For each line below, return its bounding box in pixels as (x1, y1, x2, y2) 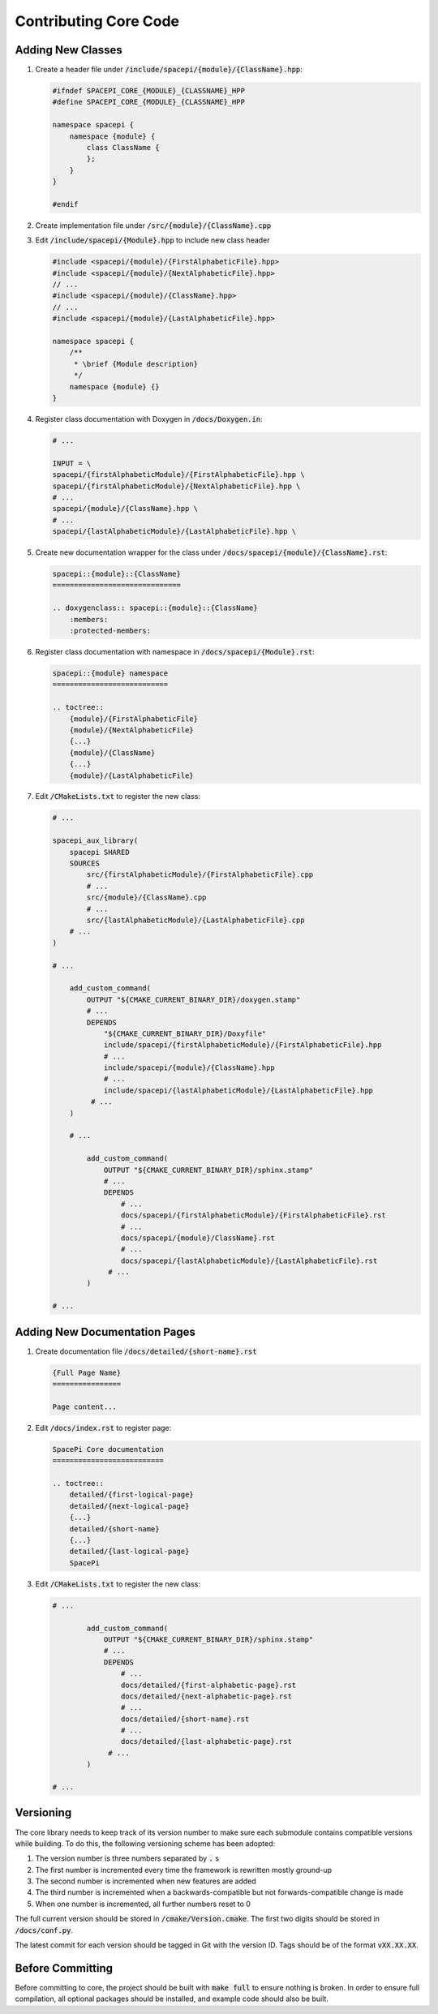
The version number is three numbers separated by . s (35, 1853, 219, 1863)
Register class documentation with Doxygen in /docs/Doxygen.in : (35, 414, 263, 423)
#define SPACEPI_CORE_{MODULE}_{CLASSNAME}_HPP (52, 97, 245, 107)
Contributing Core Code (15, 12, 180, 30)
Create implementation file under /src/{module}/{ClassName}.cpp (35, 220, 272, 230)
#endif (52, 200, 79, 208)
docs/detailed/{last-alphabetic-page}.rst (120, 1737, 292, 1746)
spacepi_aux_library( (52, 836, 139, 845)
